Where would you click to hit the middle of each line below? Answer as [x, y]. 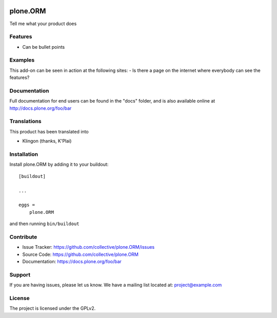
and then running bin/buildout [44, 224]
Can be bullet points [44, 47]
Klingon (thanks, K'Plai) [47, 141]
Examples [22, 60]
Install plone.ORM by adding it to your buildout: [59, 165]
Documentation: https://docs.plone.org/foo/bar [72, 262]
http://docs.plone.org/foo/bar [41, 108]
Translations [26, 122]
